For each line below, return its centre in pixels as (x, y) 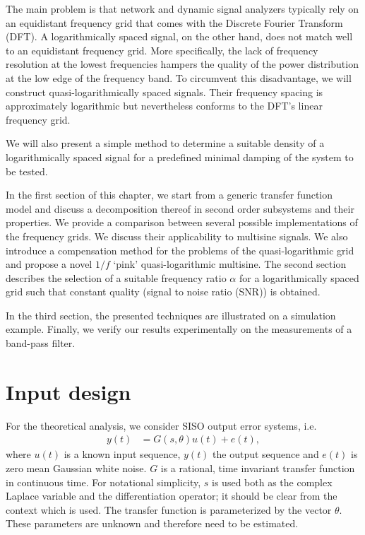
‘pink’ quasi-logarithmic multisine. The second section (230, 264)
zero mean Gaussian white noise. (76, 468)
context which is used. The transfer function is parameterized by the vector (169, 509)
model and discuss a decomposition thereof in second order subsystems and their (180, 208)
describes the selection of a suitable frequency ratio (116, 277)
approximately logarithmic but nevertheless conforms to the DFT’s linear (164, 106)
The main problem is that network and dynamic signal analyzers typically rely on (182, 8)
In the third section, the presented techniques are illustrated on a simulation (171, 315)
